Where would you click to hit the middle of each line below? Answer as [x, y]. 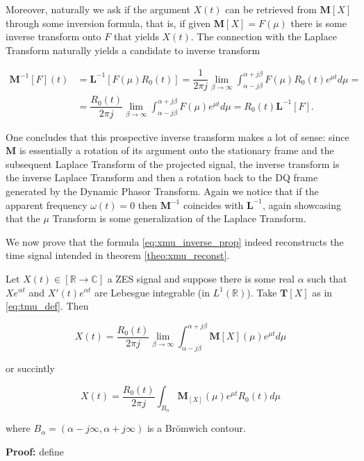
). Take [262, 292]
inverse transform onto [53, 36]
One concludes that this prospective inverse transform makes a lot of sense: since [177, 136]
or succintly [30, 368]
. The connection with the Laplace [264, 36]
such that [327, 278]
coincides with [213, 204]
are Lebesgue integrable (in [152, 292]
